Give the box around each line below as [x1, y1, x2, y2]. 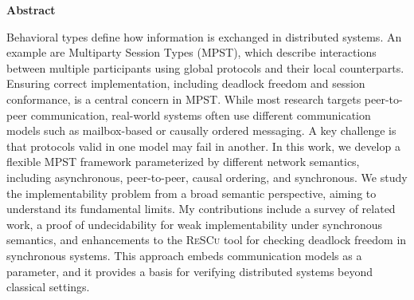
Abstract [6, 2, 56, 18]
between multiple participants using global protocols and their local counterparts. [6, 59, 404, 76]
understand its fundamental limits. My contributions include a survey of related [6, 200, 396, 217]
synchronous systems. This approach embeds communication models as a [6, 247, 362, 263]
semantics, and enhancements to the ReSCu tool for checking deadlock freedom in [6, 231, 407, 248]
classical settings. [6, 278, 90, 295]
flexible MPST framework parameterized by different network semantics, [6, 153, 360, 170]
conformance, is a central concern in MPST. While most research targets [6, 90, 361, 107]
